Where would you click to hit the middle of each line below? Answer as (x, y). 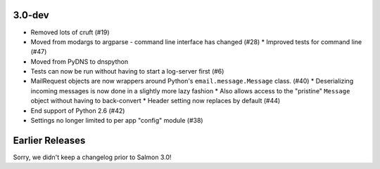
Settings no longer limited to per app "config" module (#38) (117, 121)
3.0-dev (31, 15)
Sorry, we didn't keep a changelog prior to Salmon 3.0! (92, 157)
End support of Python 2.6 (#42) (78, 110)
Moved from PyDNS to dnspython (80, 61)
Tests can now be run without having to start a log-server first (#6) (127, 72)
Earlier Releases (49, 140)
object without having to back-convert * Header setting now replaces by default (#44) (156, 101)
